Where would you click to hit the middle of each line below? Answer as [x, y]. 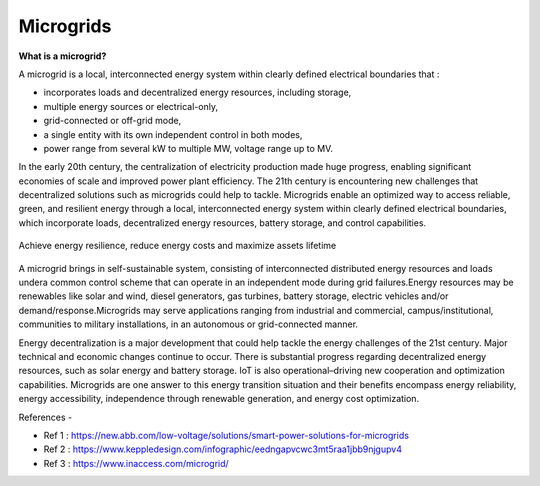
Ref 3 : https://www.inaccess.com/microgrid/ [136, 463]
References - [45, 417]
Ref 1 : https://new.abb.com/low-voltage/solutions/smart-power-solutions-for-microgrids [226, 435]
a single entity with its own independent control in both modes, [173, 134]
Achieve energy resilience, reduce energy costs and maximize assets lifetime [177, 246]
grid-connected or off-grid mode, [112, 121]
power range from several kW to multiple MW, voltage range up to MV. [188, 148]
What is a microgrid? [62, 56]
